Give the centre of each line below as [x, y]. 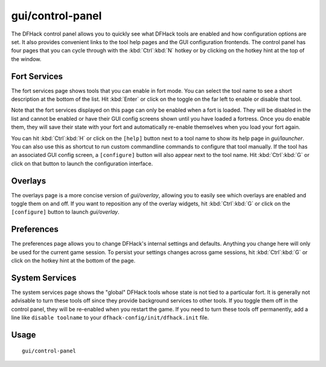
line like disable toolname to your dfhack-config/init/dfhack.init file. [110, 318]
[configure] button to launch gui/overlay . [66, 212]
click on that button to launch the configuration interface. [82, 164]
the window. [26, 59]
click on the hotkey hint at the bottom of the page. [73, 261]
